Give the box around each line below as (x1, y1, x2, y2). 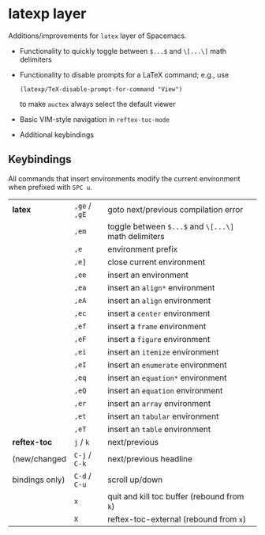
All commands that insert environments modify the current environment (8, 173, 241, 183)
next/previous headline (107, 453, 193, 464)
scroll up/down (107, 474, 163, 485)
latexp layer (8, 5, 87, 23)
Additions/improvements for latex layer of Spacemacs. (8, 31, 187, 40)
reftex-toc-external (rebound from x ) (107, 514, 247, 525)
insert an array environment (107, 397, 211, 408)
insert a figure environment (107, 333, 211, 344)
